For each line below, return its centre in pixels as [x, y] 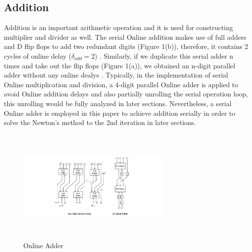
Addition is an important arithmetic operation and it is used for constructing [118, 27]
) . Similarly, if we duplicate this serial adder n [164, 55]
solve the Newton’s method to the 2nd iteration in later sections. [100, 122]
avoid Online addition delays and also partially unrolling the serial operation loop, [126, 94]
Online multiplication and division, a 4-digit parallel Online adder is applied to [121, 84]
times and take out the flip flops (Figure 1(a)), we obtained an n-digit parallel [120, 65]
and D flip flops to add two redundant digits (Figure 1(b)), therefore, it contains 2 [126, 46]
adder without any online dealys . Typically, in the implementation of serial [116, 75]
